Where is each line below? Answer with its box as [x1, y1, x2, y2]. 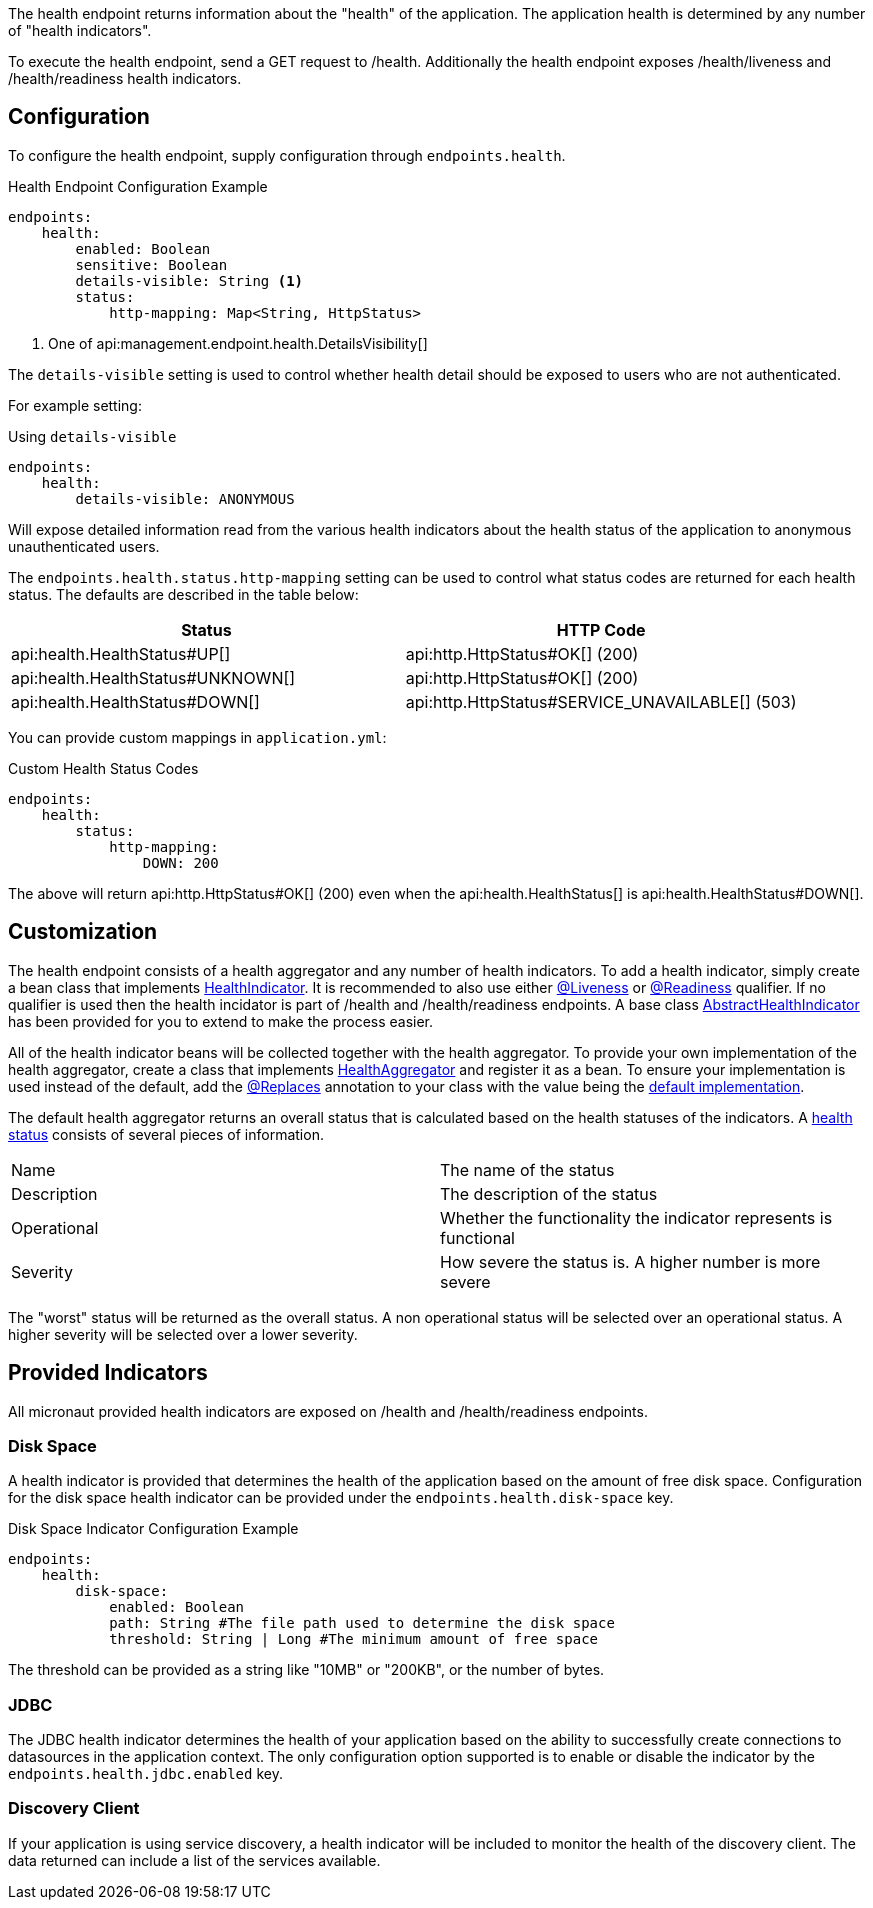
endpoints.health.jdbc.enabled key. [8, 1765, 283, 1783]
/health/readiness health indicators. [8, 70, 242, 87]
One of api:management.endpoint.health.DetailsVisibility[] [48, 334, 428, 352]
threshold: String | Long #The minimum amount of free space [109, 1631, 599, 1648]
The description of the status [440, 1183, 658, 1204]
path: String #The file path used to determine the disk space [109, 1615, 615, 1632]
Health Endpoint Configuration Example [8, 177, 268, 195]
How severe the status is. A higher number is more [440, 1251, 821, 1272]
